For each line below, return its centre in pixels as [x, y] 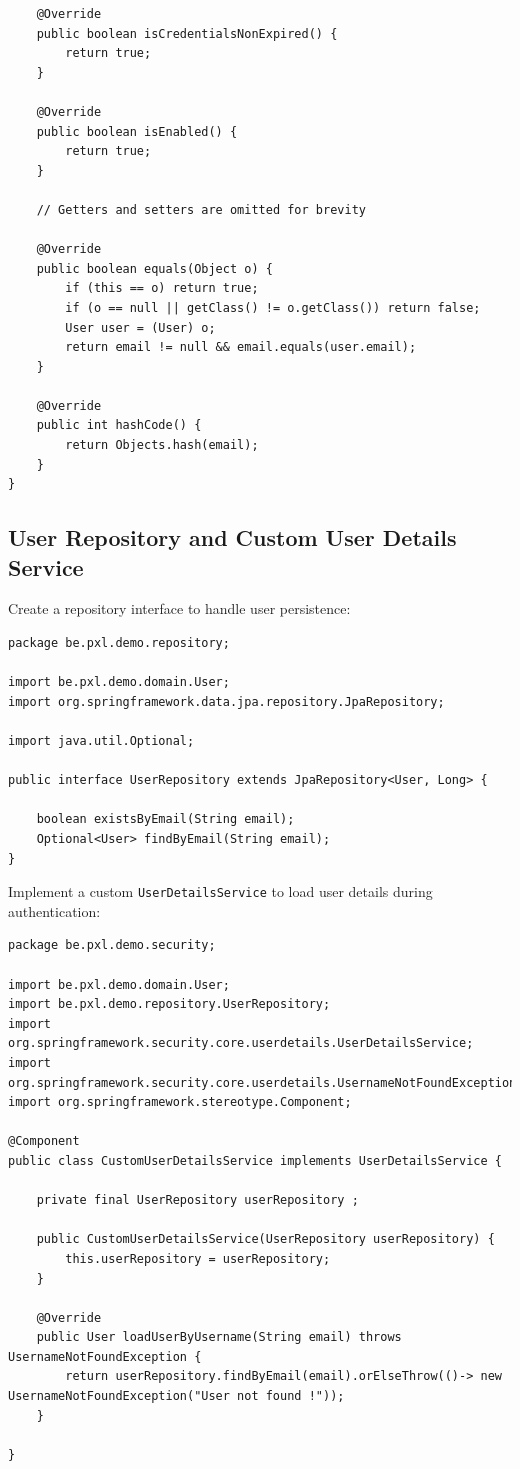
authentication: [54, 910]
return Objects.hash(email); [162, 445]
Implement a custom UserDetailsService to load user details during [220, 891]
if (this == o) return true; [162, 288]
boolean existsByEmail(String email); [165, 819]
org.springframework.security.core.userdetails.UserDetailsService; [241, 1043]
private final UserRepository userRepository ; [197, 1200]
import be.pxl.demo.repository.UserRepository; [169, 1004]
